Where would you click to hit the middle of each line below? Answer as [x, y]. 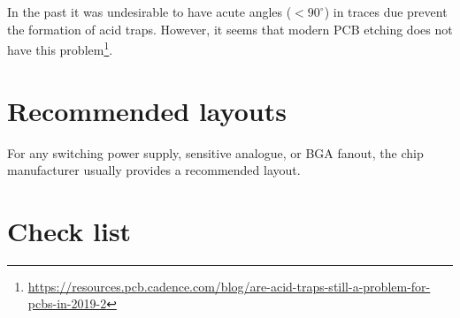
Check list [69, 230]
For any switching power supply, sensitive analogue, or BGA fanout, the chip [215, 152]
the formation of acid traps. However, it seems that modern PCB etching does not [230, 29]
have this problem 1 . [60, 48]
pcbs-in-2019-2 [67, 303]
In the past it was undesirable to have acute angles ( [149, 11]
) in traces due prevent [386, 11]
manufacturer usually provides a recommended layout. [154, 170]
